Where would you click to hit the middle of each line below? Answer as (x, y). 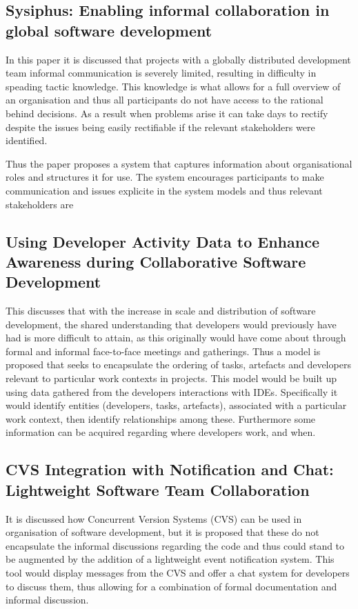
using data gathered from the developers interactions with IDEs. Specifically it (172, 391)
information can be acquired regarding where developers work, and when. (161, 432)
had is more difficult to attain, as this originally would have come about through (176, 338)
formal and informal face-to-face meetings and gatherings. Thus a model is (163, 351)
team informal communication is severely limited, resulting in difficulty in (161, 73)
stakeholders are (40, 204)
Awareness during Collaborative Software (156, 261)
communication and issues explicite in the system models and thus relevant (164, 190)
